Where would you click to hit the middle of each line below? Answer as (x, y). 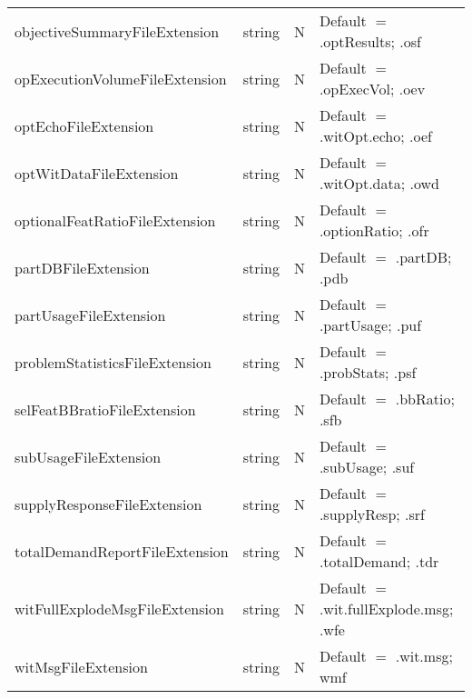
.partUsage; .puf (370, 325)
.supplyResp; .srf (372, 514)
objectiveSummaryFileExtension (117, 31)
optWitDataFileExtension (97, 173)
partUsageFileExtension (90, 315)
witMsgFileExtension (81, 666)
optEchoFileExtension (84, 125)
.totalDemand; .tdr (379, 561)
